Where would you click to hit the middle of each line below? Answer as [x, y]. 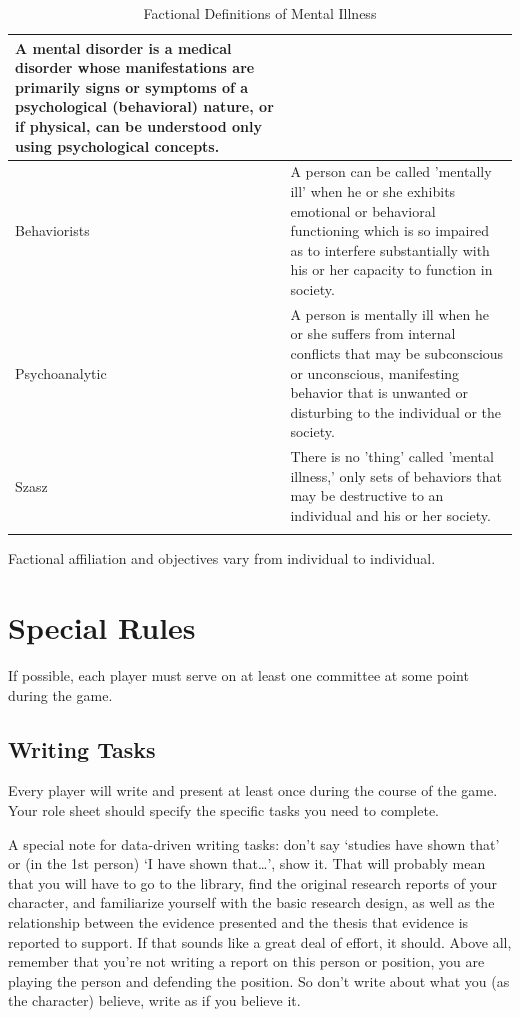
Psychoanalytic [61, 372]
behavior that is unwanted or [379, 392]
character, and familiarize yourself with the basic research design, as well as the [251, 902]
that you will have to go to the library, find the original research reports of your [252, 882]
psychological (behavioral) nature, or [144, 106]
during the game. [60, 694]
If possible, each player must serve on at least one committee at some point [238, 675]
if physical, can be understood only [138, 125]
